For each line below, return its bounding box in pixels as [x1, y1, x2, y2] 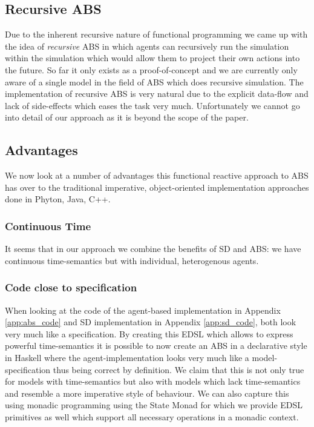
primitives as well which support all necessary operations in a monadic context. [5, 410, 299, 423]
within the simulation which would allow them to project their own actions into [5, 51, 300, 64]
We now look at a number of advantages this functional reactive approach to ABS [5, 169, 309, 182]
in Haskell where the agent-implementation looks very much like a [5, 351, 249, 363]
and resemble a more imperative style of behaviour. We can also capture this [5, 386, 289, 399]
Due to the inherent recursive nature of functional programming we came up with [5, 28, 308, 41]
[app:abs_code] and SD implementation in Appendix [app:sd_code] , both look [5, 316, 296, 328]
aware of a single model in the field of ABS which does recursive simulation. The [5, 75, 304, 88]
